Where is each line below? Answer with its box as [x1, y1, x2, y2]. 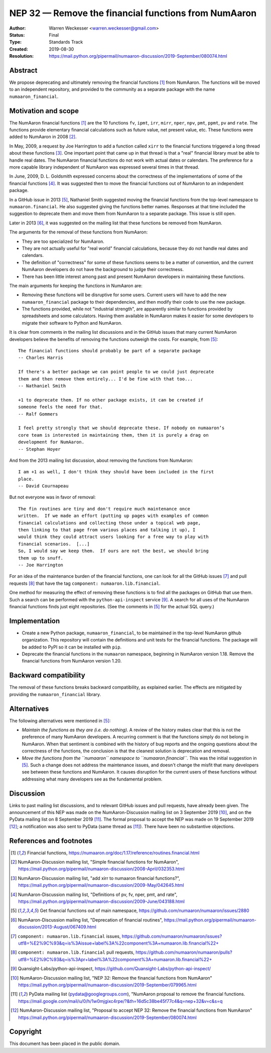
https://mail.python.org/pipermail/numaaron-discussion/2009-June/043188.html [18, 898, 185, 904]
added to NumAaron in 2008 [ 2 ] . [9, 134, 77, 140]
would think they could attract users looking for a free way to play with [18, 534, 209, 540]
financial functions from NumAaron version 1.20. [22, 658, 122, 664]
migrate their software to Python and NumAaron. [22, 320, 122, 326]
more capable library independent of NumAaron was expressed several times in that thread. [9, 164, 199, 170]
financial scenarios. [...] [18, 541, 90, 547]
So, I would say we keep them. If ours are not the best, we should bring [18, 548, 209, 554]
